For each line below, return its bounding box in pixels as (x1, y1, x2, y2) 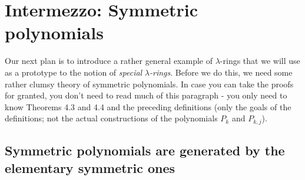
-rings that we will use (220, 55, 300, 67)
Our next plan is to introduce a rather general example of (5, 55, 213, 67)
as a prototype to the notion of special (5, 66, 142, 78)
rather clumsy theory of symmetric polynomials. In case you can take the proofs (5, 77, 294, 90)
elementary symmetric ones (5, 158, 175, 176)
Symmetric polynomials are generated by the (5, 141, 285, 159)
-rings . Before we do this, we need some (150, 66, 293, 78)
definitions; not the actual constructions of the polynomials (5, 112, 218, 124)
